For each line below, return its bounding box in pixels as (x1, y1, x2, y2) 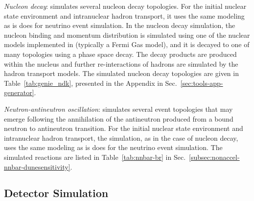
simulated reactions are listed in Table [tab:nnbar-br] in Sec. (4, 151, 186, 162)
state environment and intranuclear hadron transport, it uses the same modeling (4, 10, 245, 21)
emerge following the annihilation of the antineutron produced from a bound (4, 113, 233, 124)
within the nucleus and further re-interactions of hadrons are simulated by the (4, 58, 238, 69)
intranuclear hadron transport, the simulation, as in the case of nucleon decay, (4, 132, 238, 143)
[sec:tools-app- (180, 77, 223, 88)
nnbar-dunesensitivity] (4, 161, 70, 172)
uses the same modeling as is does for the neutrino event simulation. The (4, 142, 223, 152)
